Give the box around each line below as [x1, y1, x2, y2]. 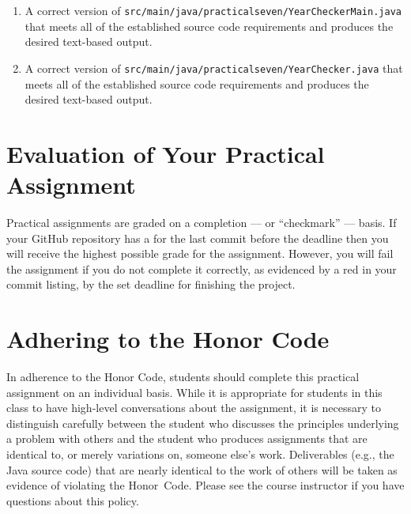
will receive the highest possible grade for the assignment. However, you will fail [6, 245, 394, 262]
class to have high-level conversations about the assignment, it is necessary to [6, 399, 381, 416]
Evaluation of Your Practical [6, 137, 325, 169]
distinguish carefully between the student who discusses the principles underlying [6, 414, 399, 431]
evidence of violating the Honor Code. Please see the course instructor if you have [6, 477, 405, 493]
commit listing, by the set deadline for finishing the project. [6, 276, 296, 293]
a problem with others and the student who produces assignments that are [6, 430, 368, 447]
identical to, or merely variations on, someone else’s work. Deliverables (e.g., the [6, 446, 394, 463]
